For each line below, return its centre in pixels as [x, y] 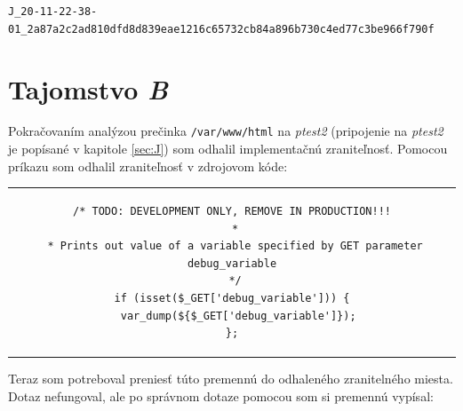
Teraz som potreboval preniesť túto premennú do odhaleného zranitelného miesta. [231, 379]
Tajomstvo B [88, 89]
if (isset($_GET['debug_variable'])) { [232, 298]
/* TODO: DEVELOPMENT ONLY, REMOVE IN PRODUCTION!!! [232, 212]
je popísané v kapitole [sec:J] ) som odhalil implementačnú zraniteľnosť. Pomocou [228, 149]
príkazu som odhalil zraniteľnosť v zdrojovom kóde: [148, 166]
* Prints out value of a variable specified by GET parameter [235, 246]
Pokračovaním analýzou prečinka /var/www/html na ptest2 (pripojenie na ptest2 [226, 131]
